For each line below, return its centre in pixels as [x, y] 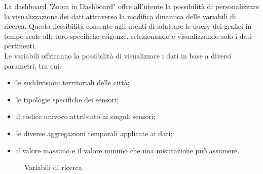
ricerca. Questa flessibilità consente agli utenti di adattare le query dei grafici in [128, 26]
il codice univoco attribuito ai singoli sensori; [86, 116]
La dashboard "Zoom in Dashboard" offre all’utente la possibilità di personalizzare [132, 6]
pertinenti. [20, 46]
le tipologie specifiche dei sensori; [67, 99]
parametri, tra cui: [33, 65]
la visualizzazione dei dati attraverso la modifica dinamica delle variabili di [120, 16]
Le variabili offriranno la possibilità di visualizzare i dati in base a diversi [118, 55]
